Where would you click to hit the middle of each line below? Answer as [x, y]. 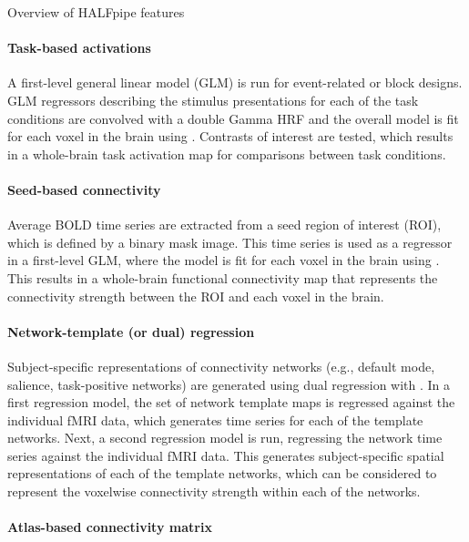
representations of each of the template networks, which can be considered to [222, 473]
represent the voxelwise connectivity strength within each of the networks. [214, 491]
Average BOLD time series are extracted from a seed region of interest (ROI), [224, 225]
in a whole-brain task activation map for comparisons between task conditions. [227, 153]
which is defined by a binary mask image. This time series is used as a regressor [230, 242]
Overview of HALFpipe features [96, 12]
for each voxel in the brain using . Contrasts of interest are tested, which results [230, 136]
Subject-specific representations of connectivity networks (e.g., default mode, [221, 366]
